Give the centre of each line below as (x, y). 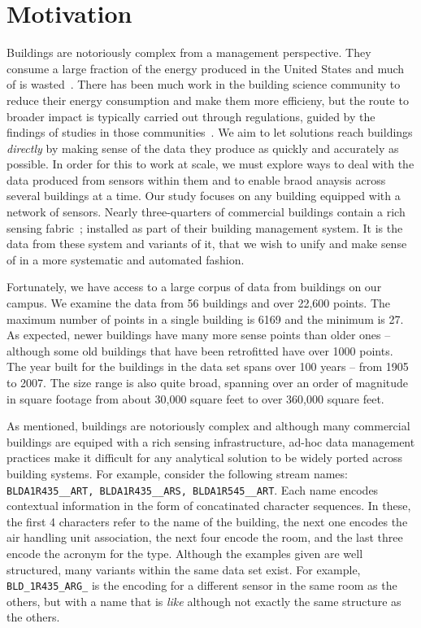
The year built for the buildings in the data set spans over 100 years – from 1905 (208, 366)
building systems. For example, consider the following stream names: (177, 473)
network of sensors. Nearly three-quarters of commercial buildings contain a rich (206, 212)
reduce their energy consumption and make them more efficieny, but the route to (208, 100)
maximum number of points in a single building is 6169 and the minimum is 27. (205, 318)
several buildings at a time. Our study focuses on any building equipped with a (204, 196)
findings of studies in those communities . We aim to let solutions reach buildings (210, 132)
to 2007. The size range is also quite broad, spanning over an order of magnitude (208, 382)
